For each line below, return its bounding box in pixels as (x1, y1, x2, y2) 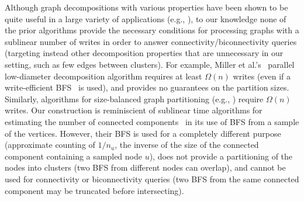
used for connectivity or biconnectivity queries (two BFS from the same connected (5, 172, 299, 185)
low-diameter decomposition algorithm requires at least (5, 70, 202, 82)
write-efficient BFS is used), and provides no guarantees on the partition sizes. (5, 81, 289, 93)
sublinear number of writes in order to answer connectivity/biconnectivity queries (5, 35, 297, 47)
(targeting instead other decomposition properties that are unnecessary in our (5, 47, 284, 59)
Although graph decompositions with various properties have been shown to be (5, 1, 288, 13)
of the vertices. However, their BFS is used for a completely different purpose (5, 127, 281, 139)
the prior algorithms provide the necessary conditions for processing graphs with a (5, 24, 299, 36)
